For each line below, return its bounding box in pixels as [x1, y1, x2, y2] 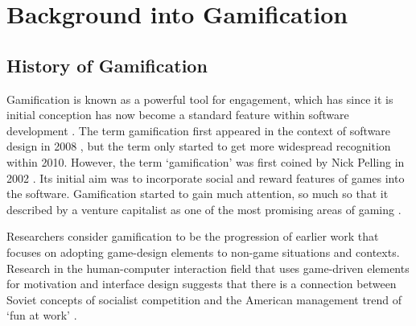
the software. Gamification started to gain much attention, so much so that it [6, 185, 389, 202]
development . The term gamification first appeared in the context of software [6, 122, 391, 138]
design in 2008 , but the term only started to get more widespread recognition [6, 138, 391, 155]
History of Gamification [6, 52, 208, 77]
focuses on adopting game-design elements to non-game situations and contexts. [6, 243, 400, 260]
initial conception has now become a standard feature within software [6, 106, 349, 123]
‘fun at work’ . [6, 307, 77, 324]
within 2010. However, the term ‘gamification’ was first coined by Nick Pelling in [6, 153, 405, 170]
